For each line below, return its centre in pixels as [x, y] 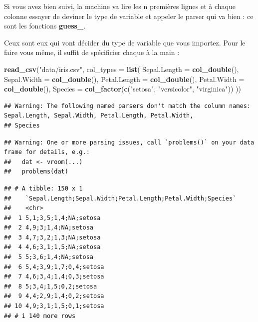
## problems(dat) [36, 172]
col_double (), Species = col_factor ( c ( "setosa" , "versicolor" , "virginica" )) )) [123, 89]
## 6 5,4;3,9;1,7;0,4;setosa [54, 267]
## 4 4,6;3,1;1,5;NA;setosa [52, 247]
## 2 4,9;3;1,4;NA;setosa [49, 228]
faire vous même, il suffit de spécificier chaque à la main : [92, 52]
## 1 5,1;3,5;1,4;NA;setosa [52, 218]
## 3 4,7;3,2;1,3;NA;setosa [52, 237]
